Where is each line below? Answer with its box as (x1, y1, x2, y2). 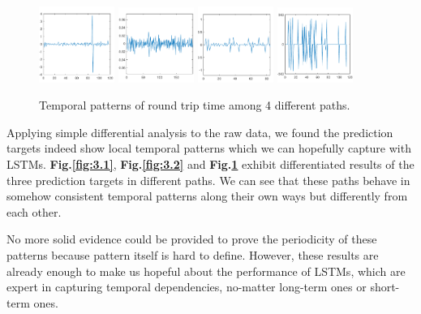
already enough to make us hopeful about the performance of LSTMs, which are (6, 262, 406, 279)
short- (370, 278, 400, 295)
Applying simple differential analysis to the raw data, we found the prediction (6, 123, 393, 140)
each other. (6, 203, 62, 220)
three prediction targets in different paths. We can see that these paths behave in (6, 171, 410, 188)
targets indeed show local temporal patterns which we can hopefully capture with (6, 140, 411, 157)
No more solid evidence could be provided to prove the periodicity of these (6, 230, 377, 247)
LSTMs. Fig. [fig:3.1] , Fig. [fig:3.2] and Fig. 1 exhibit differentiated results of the (6, 156, 415, 173)
